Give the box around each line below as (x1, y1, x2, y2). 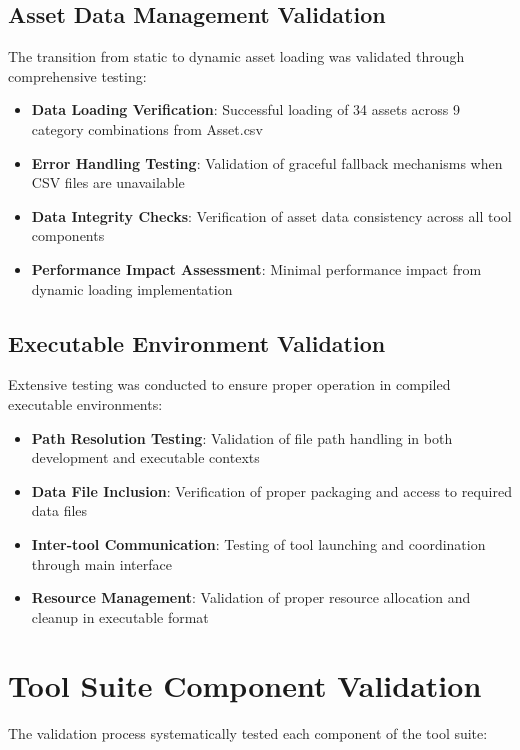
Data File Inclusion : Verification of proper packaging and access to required (31, 480, 512, 501)
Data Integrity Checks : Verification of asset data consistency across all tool (31, 205, 512, 226)
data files (31, 500, 88, 521)
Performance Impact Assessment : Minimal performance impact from (31, 258, 482, 279)
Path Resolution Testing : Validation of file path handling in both (31, 427, 453, 448)
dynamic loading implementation (31, 278, 233, 299)
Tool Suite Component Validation (8, 665, 482, 706)
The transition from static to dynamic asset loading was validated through (8, 46, 465, 67)
